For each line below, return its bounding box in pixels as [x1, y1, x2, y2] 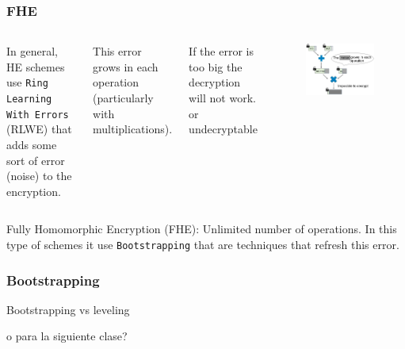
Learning [6, 94, 52, 105]
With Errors [6, 109, 69, 121]
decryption [189, 74, 241, 90]
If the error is [189, 43, 254, 59]
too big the [189, 58, 243, 75]
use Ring [6, 74, 48, 90]
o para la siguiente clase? [6, 328, 128, 344]
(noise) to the [6, 167, 72, 184]
